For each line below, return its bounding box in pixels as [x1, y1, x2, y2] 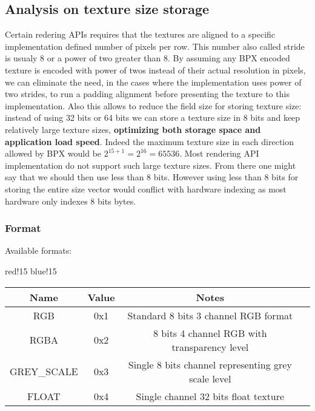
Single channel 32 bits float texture [136, 389, 285, 403]
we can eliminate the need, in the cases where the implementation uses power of [5, 75, 302, 88]
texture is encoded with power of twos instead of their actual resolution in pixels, [5, 63, 306, 76]
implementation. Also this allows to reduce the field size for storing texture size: [5, 99, 302, 112]
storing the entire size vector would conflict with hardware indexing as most [5, 182, 287, 195]
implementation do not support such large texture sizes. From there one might [5, 158, 296, 171]
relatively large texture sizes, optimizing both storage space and [5, 123, 261, 135]
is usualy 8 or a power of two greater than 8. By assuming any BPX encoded [5, 52, 290, 64]
